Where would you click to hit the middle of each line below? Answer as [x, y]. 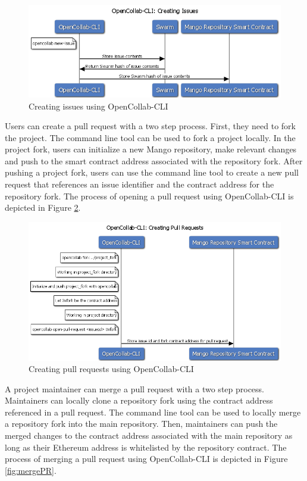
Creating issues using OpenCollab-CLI [98, 106]
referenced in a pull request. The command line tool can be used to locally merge [153, 412]
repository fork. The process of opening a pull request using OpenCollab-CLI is [149, 196]
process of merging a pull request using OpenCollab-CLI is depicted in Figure [146, 459]
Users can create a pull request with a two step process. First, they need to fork [150, 126]
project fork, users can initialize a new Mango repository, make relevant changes [151, 149]
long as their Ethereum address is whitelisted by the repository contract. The [146, 447]
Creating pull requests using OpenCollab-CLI [111, 369]
